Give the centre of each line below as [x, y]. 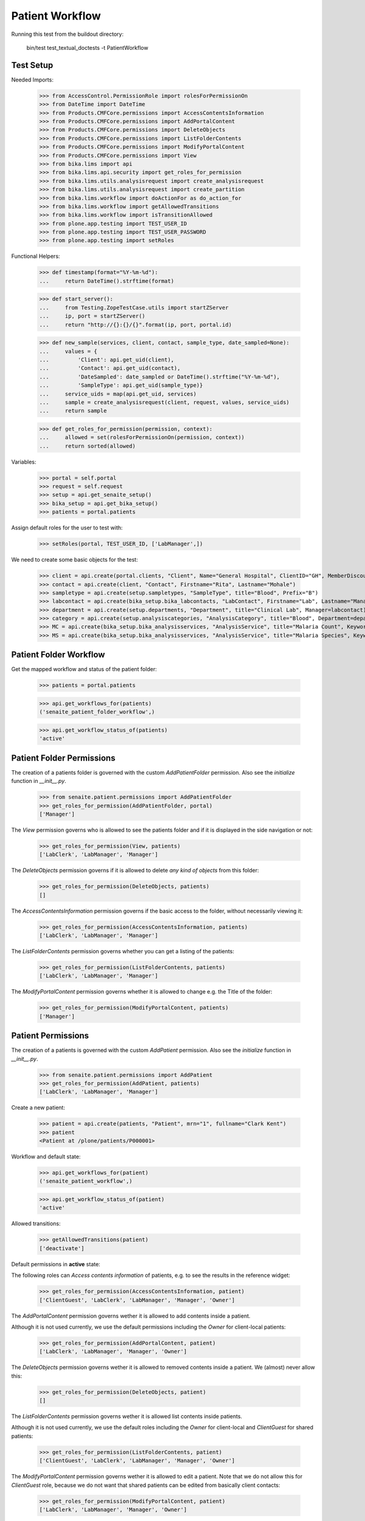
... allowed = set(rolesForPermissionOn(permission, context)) [142, 437]
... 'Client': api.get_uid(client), [107, 360]
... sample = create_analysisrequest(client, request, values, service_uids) [165, 402]
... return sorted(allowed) [88, 446]
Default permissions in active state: [56, 1264]
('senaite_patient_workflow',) [86, 1181]
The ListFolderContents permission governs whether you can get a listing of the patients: [123, 951]
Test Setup [32, 65]
